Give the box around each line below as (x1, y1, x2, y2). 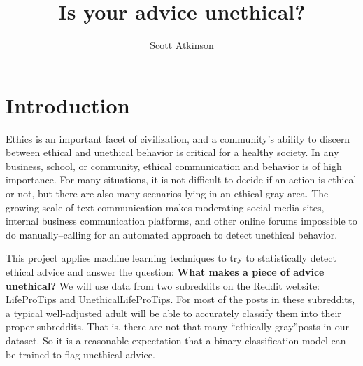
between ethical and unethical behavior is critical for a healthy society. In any (6, 145, 339, 160)
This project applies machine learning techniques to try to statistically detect (6, 251, 336, 265)
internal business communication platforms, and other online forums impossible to (6, 213, 357, 228)
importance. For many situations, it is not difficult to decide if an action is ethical (6, 172, 357, 187)
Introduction (6, 90, 130, 119)
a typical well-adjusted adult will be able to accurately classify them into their (6, 305, 341, 320)
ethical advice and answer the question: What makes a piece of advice (6, 265, 325, 279)
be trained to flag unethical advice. (6, 346, 155, 361)
